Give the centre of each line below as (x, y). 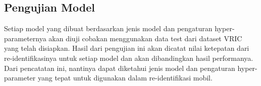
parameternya (25, 38)
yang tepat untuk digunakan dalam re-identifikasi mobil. (125, 78)
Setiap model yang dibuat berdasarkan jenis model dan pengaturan (108, 28)
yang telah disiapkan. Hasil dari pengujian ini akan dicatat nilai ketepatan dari (127, 48)
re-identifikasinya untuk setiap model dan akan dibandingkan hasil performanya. (129, 58)
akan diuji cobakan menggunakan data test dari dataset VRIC (145, 38)
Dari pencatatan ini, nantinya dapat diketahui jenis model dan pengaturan (120, 68)
